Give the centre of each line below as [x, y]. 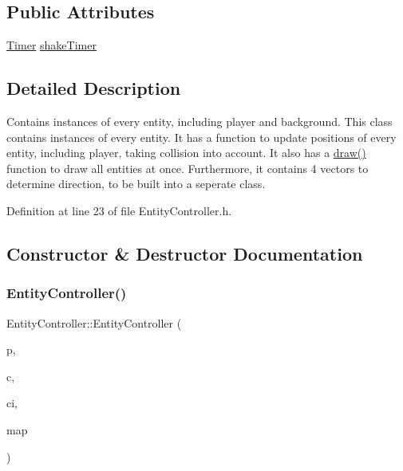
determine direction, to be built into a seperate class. [136, 184]
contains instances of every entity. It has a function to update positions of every [201, 137]
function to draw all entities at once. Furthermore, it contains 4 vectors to [188, 168]
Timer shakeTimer [51, 45]
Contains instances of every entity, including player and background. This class [200, 121]
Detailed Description [94, 88]
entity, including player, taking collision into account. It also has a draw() [186, 153]
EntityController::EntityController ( [94, 322]
